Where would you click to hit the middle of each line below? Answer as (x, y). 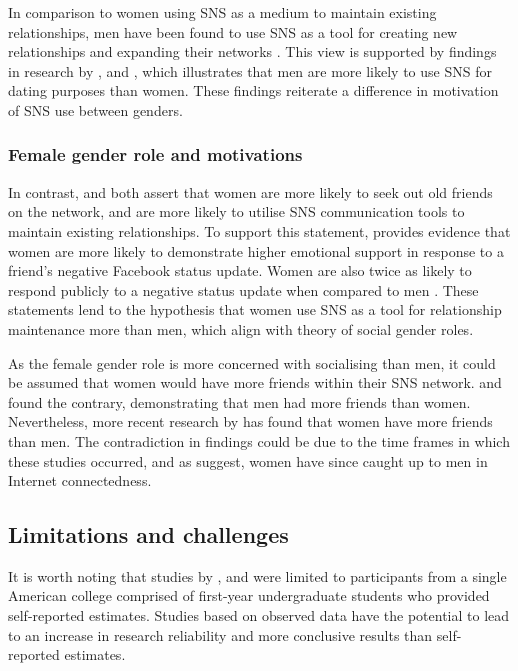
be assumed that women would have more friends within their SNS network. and (255, 382)
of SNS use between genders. (95, 109)
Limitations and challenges (148, 534)
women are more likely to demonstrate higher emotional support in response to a (256, 250)
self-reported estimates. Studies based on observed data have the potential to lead (259, 615)
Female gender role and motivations (155, 154)
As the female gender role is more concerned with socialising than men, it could (252, 362)
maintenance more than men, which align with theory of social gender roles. (241, 328)
